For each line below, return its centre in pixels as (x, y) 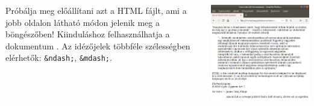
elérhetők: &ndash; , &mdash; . (59, 58)
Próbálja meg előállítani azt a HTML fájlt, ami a (96, 10)
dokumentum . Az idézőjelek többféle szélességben (98, 45)
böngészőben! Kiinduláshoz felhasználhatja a (88, 34)
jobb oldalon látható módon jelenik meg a (83, 22)
